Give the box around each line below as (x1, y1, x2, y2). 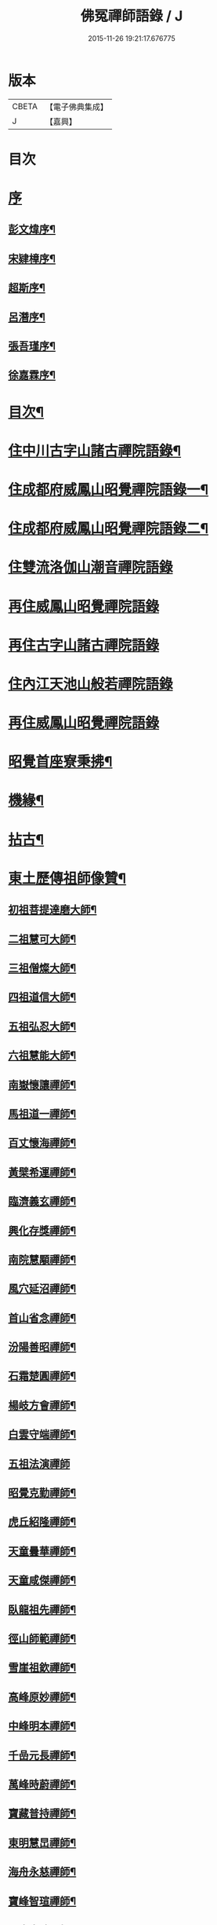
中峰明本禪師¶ (8, 1719, 77, 1733)
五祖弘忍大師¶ (8, 1019, 77, 1033)
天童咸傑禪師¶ (8, 1574, 77, 1587)
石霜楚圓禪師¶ (8, 1370, 77, 1383)
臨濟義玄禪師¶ (8, 1195, 77, 1208)
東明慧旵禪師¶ (8, 1835, 77, 1850)
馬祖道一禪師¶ (8, 1107, 77, 1120)
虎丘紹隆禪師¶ (8, 1515, 77, 1528)
